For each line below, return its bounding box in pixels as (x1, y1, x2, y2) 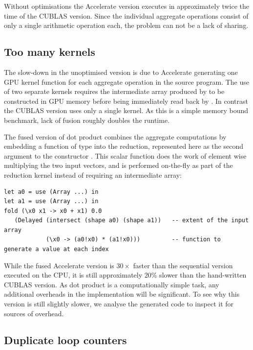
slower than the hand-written (159, 270, 247, 280)
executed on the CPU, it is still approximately (4, 270, 143, 280)
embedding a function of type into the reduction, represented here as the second (4, 141, 243, 151)
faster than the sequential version (133, 260, 233, 270)
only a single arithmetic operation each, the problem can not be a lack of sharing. (4, 20, 249, 30)
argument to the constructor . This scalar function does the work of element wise (4, 150, 247, 161)
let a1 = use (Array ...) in (4, 198, 99, 205)
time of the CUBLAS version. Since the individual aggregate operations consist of (4, 10, 249, 21)
